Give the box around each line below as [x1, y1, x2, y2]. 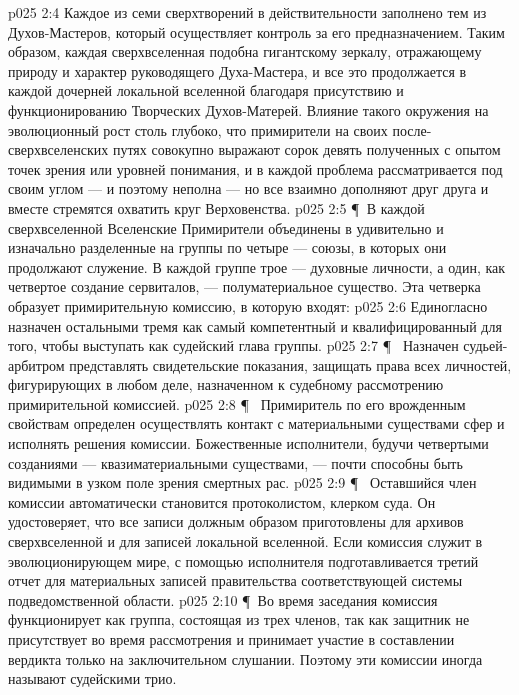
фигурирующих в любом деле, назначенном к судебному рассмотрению [8, 374, 444, 395]
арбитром [8, 354, 65, 375]
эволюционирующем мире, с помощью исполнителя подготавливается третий [8, 550, 479, 571]
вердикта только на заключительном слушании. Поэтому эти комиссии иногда [8, 648, 483, 669]
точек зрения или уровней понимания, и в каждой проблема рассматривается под [8, 158, 503, 179]
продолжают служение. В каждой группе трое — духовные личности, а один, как [8, 256, 506, 277]
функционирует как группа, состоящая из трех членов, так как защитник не [8, 609, 470, 630]
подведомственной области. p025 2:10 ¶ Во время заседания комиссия [8, 589, 438, 610]
